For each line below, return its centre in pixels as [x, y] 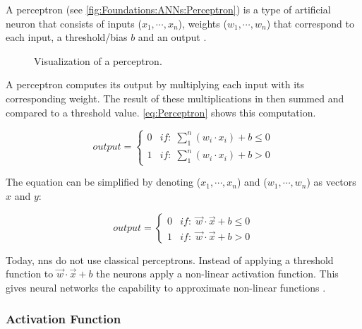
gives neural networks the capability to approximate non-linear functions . [166, 287]
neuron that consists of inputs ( [74, 23]
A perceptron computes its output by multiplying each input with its [155, 84]
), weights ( [203, 23]
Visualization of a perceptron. [98, 60]
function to [30, 274]
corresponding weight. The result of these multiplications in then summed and [175, 98]
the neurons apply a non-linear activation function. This [217, 274]
